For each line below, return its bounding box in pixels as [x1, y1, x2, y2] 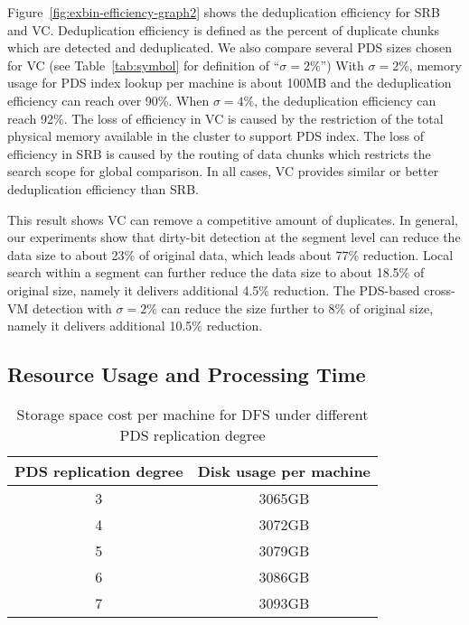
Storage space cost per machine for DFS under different [16, 403, 369, 424]
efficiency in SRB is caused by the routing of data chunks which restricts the [7, 144, 431, 163]
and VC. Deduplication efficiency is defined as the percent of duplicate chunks [7, 20, 440, 39]
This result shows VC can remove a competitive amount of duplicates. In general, [7, 210, 458, 229]
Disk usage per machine [197, 460, 371, 481]
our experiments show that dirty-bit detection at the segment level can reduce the [7, 228, 461, 247]
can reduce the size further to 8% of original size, [161, 298, 434, 317]
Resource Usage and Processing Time [7, 360, 366, 388]
